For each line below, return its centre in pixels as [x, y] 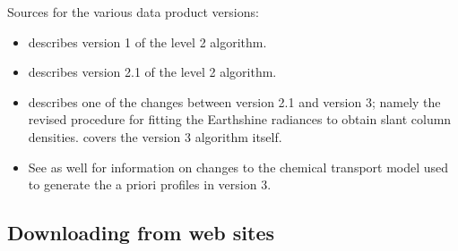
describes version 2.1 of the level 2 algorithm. [152, 72]
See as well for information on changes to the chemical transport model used [238, 167]
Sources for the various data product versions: [133, 12]
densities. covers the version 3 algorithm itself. [155, 136]
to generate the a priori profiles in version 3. [150, 184]
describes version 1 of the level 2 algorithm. [147, 42]
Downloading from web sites [141, 233]
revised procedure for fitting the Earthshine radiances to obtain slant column [240, 119]
